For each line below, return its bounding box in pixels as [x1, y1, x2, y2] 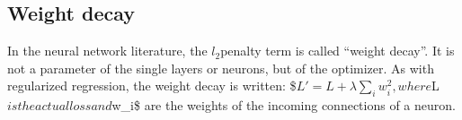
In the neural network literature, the [7, 41, 208, 60]
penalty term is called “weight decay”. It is [220, 41, 455, 60]
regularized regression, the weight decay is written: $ [7, 76, 297, 95]
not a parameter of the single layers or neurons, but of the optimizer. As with [7, 58, 434, 77]
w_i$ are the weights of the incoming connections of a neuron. [111, 96, 456, 115]
